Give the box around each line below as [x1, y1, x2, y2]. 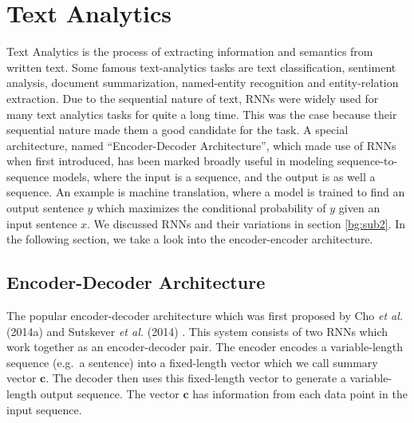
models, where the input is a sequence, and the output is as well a [53, 168, 376, 184]
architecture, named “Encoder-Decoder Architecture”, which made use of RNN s [6, 136, 396, 153]
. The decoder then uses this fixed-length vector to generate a [45, 370, 346, 386]
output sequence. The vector [40, 385, 179, 402]
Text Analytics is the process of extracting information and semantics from [6, 43, 373, 60]
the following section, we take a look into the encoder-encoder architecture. [6, 231, 373, 247]
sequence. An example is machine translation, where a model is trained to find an [6, 184, 405, 200]
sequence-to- [337, 152, 398, 169]
